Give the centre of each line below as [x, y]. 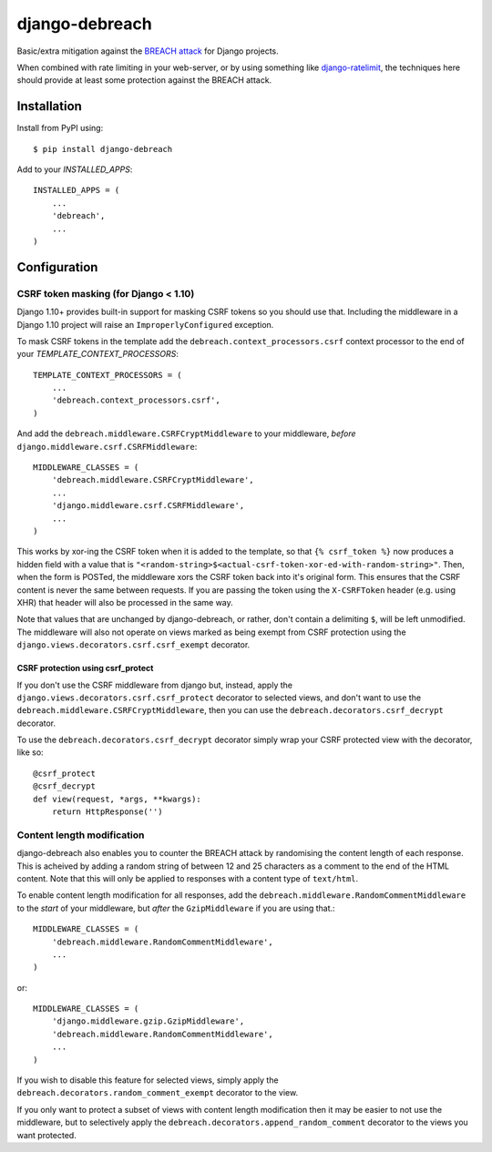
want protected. [46, 1135]
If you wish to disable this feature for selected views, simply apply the [148, 1080]
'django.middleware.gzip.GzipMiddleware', [148, 1021]
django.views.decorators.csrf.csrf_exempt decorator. [133, 645]
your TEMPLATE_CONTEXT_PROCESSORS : [98, 354]
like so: [31, 752]
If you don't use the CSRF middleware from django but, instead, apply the [155, 685]
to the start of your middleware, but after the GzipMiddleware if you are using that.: [176, 908]
